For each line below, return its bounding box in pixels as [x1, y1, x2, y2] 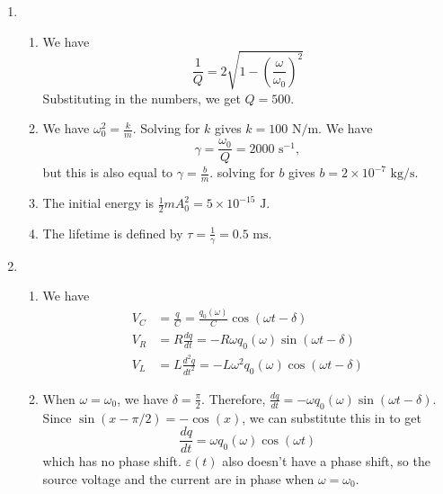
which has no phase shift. [42, 452, 182, 471]
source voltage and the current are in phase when [42, 469, 315, 488]
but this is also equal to [42, 163, 173, 182]
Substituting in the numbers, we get [42, 88, 241, 107]
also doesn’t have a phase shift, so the [222, 452, 430, 471]
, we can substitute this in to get [242, 408, 421, 427]
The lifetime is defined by [42, 223, 183, 242]
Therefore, [208, 389, 266, 408]
